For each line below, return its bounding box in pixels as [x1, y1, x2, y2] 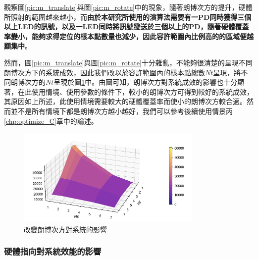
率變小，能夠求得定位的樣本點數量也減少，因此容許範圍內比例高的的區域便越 [4, 31, 254, 41]
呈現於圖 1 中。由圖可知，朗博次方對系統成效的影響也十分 [53, 77, 238, 87]
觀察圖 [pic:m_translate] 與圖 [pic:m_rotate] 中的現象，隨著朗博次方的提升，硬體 [4, 2, 253, 12]
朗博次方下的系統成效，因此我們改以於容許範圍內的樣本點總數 [4, 67, 205, 77]
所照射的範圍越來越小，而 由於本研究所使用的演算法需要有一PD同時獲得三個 [4, 11, 252, 22]
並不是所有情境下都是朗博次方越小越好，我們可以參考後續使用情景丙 [10, 105, 233, 116]
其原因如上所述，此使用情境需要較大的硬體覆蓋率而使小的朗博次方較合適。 [4, 96, 247, 106]
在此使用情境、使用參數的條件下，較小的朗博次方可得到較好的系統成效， [17, 86, 254, 97]
